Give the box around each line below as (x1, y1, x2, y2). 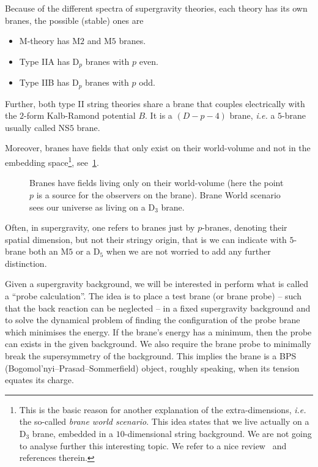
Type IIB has (19, 76, 70, 89)
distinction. (5, 256, 47, 269)
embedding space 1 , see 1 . (5, 154, 99, 168)
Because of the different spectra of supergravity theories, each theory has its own (5, 2, 308, 14)
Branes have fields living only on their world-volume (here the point (29, 176, 284, 189)
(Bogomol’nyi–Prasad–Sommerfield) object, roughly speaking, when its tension (5, 361, 300, 374)
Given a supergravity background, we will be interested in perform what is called (5, 277, 309, 290)
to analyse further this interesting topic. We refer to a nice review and (19, 439, 287, 452)
